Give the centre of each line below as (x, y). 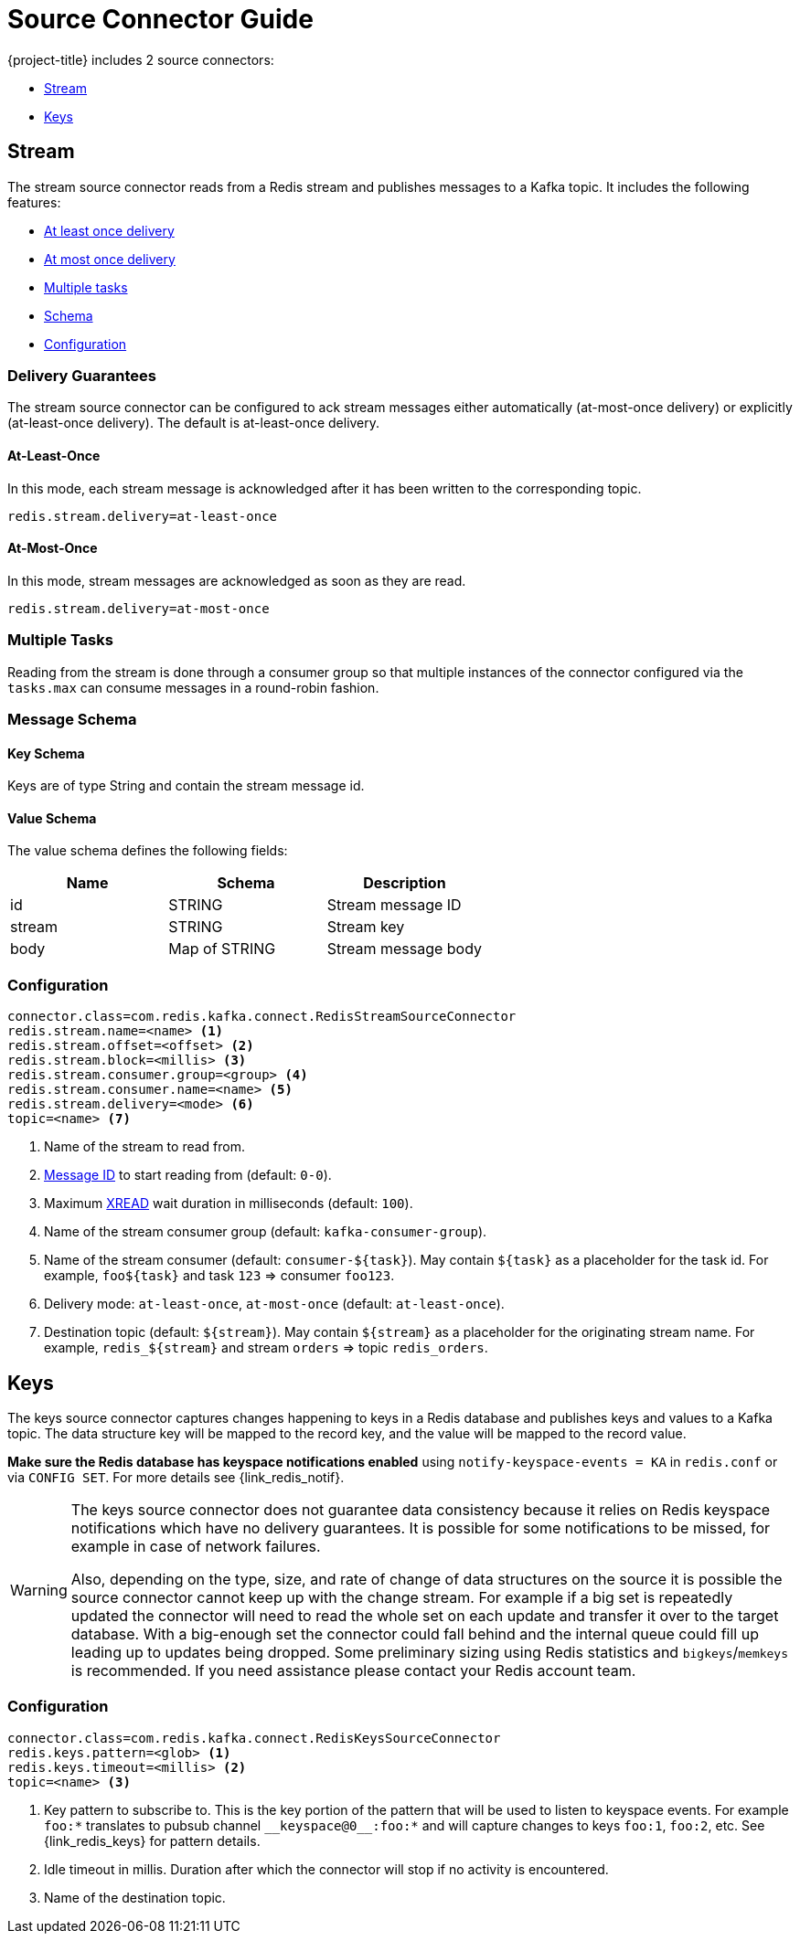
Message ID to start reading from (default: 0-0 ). (188, 1175)
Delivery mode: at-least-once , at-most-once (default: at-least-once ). (274, 1304)
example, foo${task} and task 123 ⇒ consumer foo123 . (219, 1276)
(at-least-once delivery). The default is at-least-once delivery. (194, 423)
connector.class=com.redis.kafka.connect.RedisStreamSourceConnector (262, 1017)
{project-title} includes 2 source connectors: (141, 59)
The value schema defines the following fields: (148, 851)
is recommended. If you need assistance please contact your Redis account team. (353, 1670)
